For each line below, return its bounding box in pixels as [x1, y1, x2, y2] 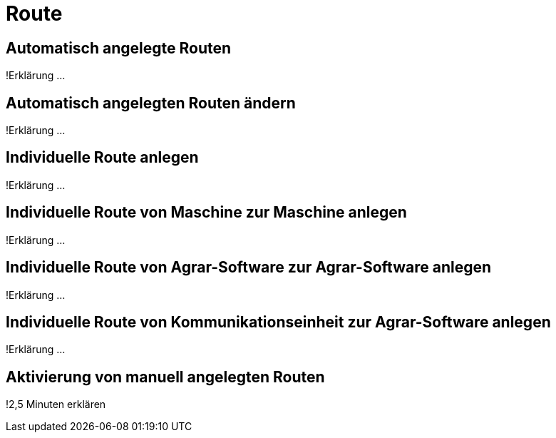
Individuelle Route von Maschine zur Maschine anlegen [6, 203, 407, 222]
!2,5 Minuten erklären [6, 398, 106, 411]
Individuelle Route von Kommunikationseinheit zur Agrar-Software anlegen [6, 312, 551, 331]
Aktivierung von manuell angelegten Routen [6, 367, 325, 386]
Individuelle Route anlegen [6, 148, 199, 167]
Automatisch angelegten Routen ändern [6, 93, 296, 112]
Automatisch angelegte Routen [6, 39, 232, 57]
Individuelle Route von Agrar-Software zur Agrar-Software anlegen [6, 258, 492, 277]
